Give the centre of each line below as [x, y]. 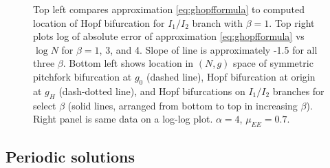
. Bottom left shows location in [128, 63]
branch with [218, 22]
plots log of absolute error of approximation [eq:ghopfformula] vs [169, 36]
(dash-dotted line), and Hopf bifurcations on [152, 91]
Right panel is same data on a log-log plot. [123, 119]
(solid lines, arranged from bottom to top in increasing [183, 105]
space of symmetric [273, 63]
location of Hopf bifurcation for [99, 22]
